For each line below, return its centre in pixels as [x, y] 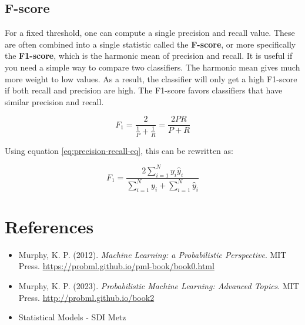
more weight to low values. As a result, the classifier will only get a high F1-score [151, 78]
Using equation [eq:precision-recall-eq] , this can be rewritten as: [119, 150]
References [49, 226]
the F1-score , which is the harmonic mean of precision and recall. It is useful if [149, 56]
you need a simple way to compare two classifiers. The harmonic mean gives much [152, 67]
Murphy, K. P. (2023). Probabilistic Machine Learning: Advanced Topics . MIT [159, 285]
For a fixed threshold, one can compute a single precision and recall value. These [150, 33]
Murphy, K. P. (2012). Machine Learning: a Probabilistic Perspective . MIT [152, 254]
